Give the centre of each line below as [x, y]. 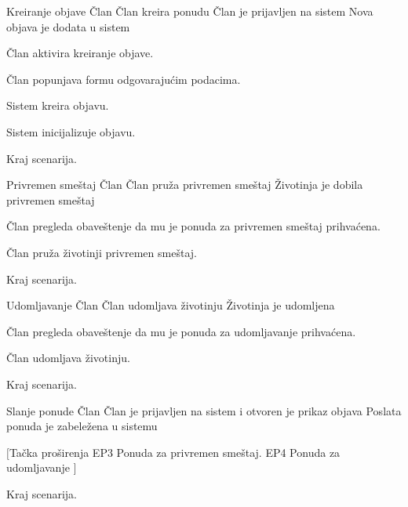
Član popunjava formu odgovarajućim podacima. [124, 79]
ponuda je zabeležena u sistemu [82, 426]
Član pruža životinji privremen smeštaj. [102, 252]
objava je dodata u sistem [68, 26]
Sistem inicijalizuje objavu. [71, 131]
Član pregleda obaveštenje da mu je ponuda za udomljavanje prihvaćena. [181, 331]
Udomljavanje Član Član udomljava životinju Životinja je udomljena [171, 305]
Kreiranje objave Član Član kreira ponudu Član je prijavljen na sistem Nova [190, 11]
